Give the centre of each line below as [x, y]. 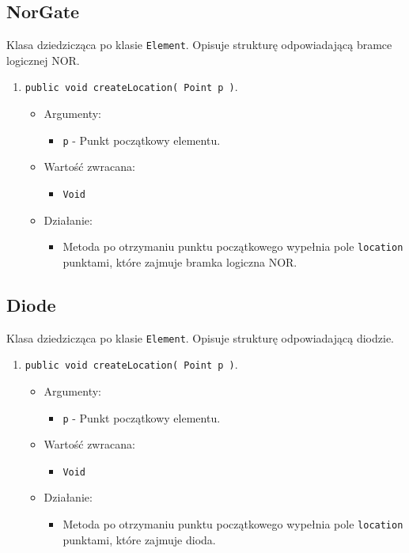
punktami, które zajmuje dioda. [139, 539]
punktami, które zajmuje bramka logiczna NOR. [180, 261]
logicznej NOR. [43, 60]
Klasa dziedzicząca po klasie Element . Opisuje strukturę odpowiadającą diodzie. [200, 337]
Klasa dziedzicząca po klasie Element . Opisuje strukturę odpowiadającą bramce [199, 45]
